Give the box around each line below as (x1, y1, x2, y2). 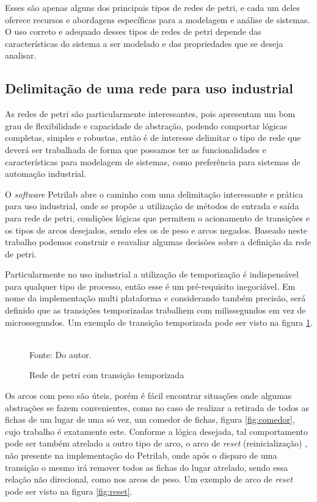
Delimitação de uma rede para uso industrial (5, 79, 293, 98)
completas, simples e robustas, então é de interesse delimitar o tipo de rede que (5, 131, 301, 144)
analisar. (5, 49, 37, 62)
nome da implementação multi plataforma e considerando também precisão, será (5, 292, 306, 304)
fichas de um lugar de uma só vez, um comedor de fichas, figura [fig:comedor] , (5, 413, 295, 426)
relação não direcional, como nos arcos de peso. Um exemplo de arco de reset (5, 473, 293, 486)
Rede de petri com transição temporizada (29, 368, 184, 381)
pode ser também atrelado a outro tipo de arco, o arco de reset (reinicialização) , (5, 437, 308, 450)
